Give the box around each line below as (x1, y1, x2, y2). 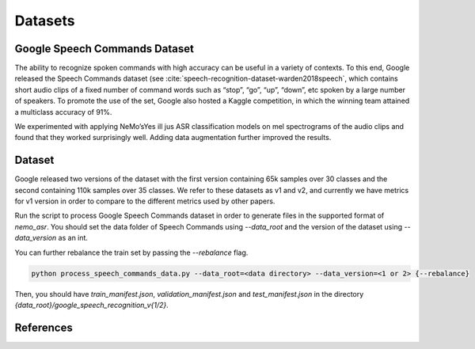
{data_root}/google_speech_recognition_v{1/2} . (14, 301, 169, 310)
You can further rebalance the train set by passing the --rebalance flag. (14, 248, 249, 257)
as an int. (58, 233, 89, 243)
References (14, 321, 73, 334)
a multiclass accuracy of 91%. (14, 107, 112, 116)
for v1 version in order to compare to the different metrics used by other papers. (14, 196, 275, 206)
